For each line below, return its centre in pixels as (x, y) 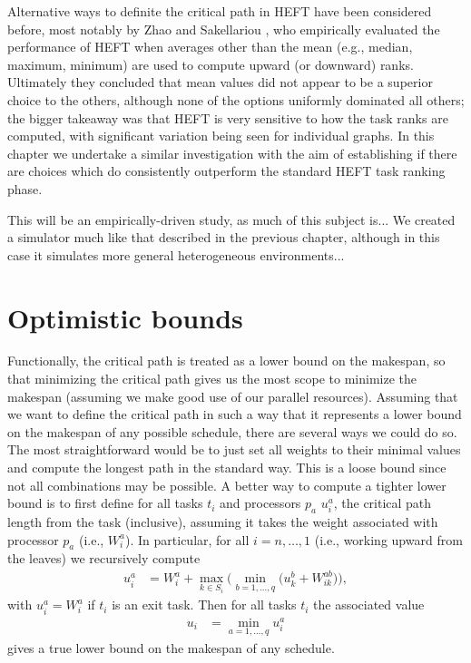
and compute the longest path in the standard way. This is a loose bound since (227, 467)
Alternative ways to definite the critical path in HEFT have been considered (220, 11)
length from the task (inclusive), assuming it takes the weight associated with (223, 521)
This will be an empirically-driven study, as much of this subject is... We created (231, 219)
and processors (260, 503)
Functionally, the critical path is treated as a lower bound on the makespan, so (226, 361)
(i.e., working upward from (388, 539)
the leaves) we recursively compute (104, 558)
